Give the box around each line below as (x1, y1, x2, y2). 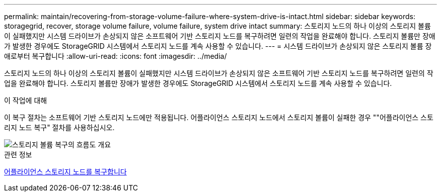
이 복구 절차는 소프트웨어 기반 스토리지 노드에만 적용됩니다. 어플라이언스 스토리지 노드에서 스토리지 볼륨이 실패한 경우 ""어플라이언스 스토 (4, 113, 433, 122)
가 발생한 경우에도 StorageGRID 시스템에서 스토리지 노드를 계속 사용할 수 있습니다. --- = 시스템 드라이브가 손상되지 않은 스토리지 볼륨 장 (4, 42, 432, 50)
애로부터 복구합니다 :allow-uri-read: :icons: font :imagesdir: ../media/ (4, 52, 227, 60)
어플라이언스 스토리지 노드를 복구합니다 (4, 167, 127, 176)
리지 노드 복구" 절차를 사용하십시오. (4, 123, 115, 132)
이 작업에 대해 (4, 96, 47, 105)
